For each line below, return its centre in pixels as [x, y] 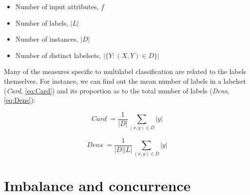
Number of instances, [47, 39]
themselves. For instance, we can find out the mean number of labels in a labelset [125, 81]
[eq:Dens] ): [20, 100]
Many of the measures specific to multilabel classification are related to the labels [125, 71]
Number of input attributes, [57, 6]
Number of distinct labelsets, [58, 55]
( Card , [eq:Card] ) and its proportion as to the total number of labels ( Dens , [117, 90]
